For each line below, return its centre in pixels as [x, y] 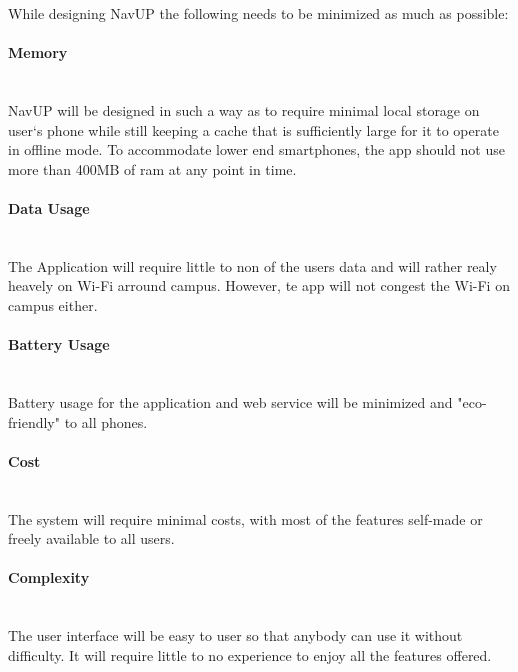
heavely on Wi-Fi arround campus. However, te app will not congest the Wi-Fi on [259, 285]
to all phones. [106, 421]
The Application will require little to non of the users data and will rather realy [252, 265]
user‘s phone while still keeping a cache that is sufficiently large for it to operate [253, 129]
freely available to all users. [91, 538]
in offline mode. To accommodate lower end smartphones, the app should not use [256, 149]
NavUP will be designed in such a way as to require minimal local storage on [244, 109]
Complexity [49, 577]
